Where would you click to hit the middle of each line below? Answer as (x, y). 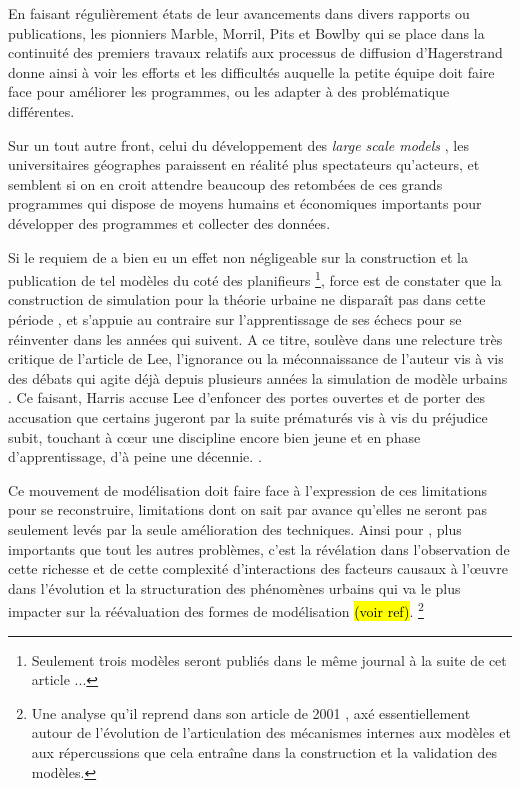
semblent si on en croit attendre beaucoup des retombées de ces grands (225, 183)
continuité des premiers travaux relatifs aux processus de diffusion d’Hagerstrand (255, 52)
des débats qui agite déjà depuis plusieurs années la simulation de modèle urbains (258, 377)
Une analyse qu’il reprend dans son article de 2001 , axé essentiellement (251, 712)
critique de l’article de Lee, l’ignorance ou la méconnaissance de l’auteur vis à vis (256, 358)
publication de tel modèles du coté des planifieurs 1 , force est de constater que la (255, 278)
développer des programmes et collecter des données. (169, 222)
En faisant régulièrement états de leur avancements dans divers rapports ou (239, 13)
